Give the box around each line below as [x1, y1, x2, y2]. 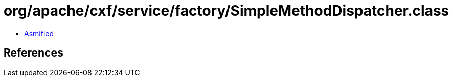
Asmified [24, 29, 54, 38]
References [4, 46, 63, 60]
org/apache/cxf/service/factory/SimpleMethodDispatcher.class [4, 2, 449, 19]
